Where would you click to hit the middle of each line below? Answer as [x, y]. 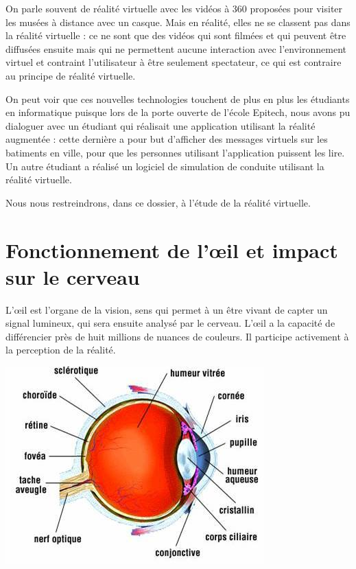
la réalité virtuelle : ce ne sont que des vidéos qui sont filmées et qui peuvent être [176, 35]
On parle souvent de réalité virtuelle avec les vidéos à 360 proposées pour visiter [174, 8]
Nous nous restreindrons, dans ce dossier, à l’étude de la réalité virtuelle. [158, 202]
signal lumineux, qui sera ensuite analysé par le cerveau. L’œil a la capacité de [170, 323]
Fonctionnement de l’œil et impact [172, 249]
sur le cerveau [73, 276]
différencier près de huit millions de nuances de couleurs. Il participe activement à [177, 336]
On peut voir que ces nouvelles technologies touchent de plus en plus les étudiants [178, 98]
